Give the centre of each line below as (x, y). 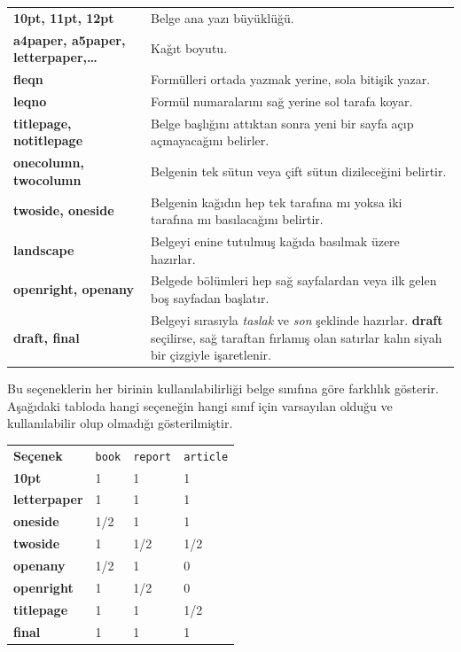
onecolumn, (49, 163)
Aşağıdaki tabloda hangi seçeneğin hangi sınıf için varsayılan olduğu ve (200, 405)
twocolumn (47, 179)
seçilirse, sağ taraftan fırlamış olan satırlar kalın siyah (297, 337)
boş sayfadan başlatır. (210, 298)
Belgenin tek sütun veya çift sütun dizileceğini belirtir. (299, 171)
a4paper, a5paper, (70, 39)
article (206, 457)
